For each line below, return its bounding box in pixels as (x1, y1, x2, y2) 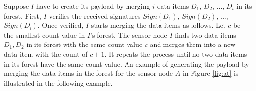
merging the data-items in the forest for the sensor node (4, 68, 173, 78)
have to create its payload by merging (36, 1, 150, 11)
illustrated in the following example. (4, 77, 113, 88)
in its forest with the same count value (26, 39, 142, 49)
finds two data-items (175, 29, 236, 40)
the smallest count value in (4, 29, 85, 40)
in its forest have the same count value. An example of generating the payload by (4, 58, 249, 68)
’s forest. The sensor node (90, 29, 167, 40)
